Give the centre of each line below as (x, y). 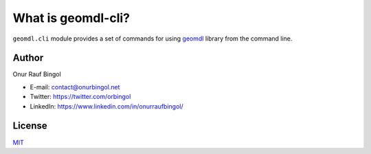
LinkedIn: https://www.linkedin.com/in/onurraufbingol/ (106, 106)
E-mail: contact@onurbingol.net (75, 87)
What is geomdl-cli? (71, 18)
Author (28, 58)
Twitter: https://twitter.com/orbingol (80, 97)
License (30, 126)
